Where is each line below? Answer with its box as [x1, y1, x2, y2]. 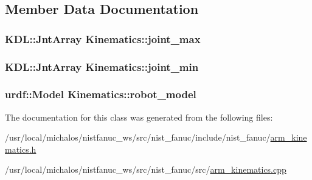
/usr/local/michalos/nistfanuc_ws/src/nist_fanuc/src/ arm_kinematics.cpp [5, 163, 286, 176]
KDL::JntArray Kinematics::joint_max [5, 31, 201, 46]
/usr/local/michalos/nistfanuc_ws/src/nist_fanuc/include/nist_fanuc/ [5, 131, 271, 144]
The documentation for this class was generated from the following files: [5, 110, 273, 123]
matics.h [5, 142, 36, 155]
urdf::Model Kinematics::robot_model [5, 87, 196, 102]
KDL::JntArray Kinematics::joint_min [5, 59, 199, 74]
